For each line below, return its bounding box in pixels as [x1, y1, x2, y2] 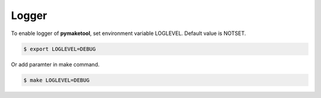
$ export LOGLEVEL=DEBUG [23, 45, 96, 52]
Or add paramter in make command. [11, 61, 100, 68]
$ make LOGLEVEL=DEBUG [23, 77, 90, 83]
